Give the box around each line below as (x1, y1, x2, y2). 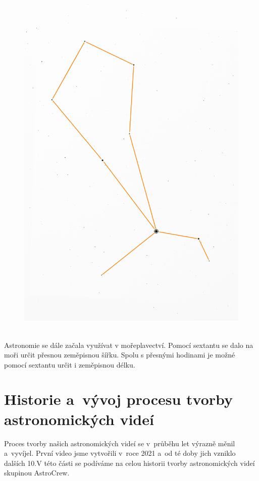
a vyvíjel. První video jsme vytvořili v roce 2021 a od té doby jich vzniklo (4, 448, 236, 458)
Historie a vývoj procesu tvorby (4, 389, 233, 409)
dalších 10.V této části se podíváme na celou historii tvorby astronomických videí (4, 457, 255, 468)
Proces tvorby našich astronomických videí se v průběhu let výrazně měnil (4, 438, 235, 448)
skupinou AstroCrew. (4, 467, 70, 478)
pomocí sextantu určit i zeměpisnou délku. (4, 359, 135, 370)
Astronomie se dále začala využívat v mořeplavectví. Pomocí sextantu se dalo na (4, 339, 253, 350)
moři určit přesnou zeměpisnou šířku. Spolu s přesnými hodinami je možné (4, 349, 235, 360)
